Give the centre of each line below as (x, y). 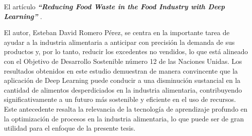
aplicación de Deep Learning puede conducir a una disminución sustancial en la (122, 80)
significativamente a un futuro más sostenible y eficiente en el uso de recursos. (120, 99)
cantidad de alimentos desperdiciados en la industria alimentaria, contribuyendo (123, 89)
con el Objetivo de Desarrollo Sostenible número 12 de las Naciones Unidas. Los (123, 61)
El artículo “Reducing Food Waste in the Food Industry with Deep (115, 6)
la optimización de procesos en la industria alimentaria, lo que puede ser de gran (124, 118)
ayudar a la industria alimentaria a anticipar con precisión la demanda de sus (119, 42)
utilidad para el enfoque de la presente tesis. (70, 128)
